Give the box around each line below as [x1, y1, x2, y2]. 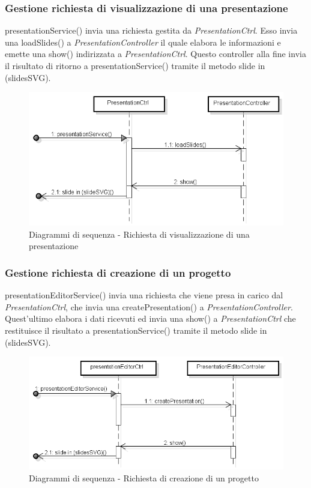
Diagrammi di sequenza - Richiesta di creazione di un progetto [29, 471, 259, 484]
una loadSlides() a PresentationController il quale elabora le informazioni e [5, 35, 281, 48]
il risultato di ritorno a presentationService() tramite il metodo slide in [5, 59, 265, 71]
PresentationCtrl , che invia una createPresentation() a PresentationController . [5, 300, 293, 313]
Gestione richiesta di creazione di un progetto [5, 265, 231, 280]
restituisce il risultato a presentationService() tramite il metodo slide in [5, 324, 267, 336]
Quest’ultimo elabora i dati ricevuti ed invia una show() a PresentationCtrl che [5, 312, 296, 325]
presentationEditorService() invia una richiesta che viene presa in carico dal [5, 289, 283, 301]
